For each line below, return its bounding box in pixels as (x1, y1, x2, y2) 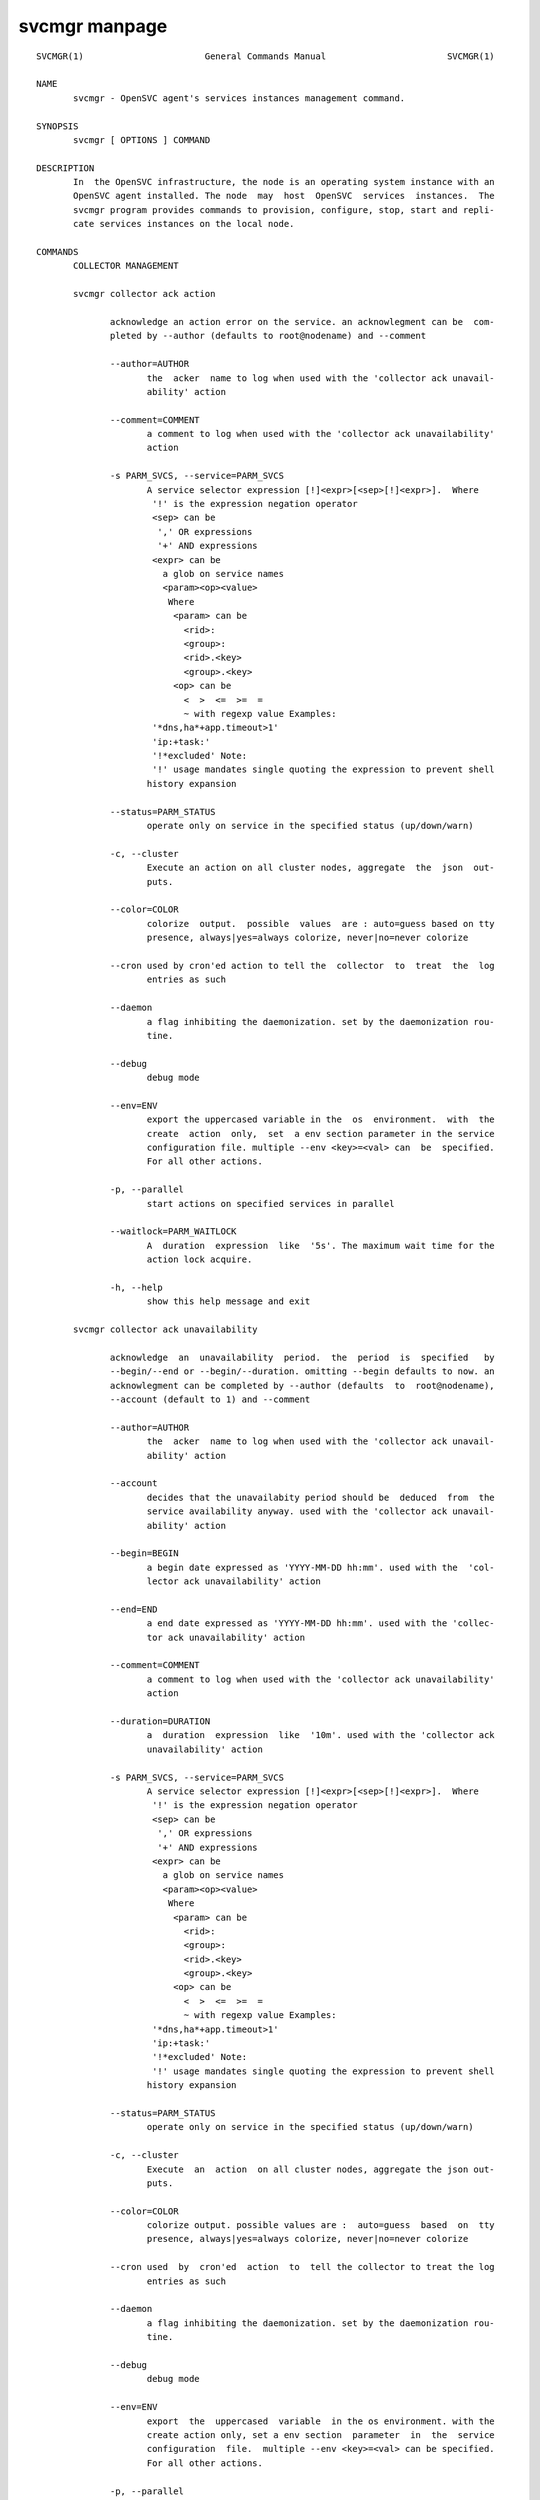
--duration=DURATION (110, 1716, 211, 1727)
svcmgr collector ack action (73, 288, 216, 300)
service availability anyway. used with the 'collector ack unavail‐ (146, 1506, 495, 1517)
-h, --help (110, 1281, 164, 1293)
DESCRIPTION (36, 162, 95, 174)
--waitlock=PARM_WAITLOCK (110, 1226, 237, 1237)
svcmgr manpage (18, 15, 168, 37)
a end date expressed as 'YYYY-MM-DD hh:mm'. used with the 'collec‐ (146, 1618, 495, 1629)
